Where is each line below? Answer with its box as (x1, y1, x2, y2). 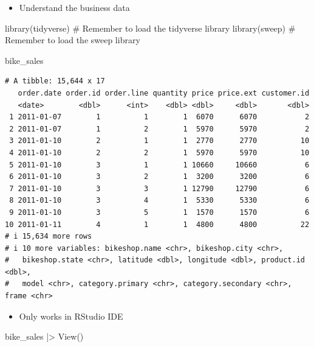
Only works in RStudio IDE (19, 309, 123, 322)
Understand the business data (19, 1, 130, 13)
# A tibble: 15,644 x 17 (5, 77, 105, 86)
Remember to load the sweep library (5, 33, 140, 46)
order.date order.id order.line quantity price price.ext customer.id (18, 88, 310, 97)
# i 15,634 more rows (5, 232, 92, 241)
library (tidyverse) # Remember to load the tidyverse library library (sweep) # (5, 21, 296, 34)
